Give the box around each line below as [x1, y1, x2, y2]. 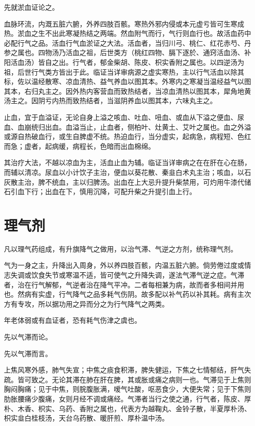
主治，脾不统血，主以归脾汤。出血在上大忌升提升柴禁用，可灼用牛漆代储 [17, 176, 251, 187]
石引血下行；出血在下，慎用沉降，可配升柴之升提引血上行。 [4, 186, 196, 197]
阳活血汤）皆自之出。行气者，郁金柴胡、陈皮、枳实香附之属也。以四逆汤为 [4, 57, 244, 67]
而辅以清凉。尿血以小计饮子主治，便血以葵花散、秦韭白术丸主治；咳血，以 [4, 167, 244, 177]
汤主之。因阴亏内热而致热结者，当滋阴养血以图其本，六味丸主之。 [4, 95, 217, 106]
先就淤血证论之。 [4, 2, 59, 12]
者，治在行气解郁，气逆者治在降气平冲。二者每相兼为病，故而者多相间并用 [4, 279, 244, 289]
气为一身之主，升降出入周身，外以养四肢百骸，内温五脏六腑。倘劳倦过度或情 [4, 260, 251, 270]
